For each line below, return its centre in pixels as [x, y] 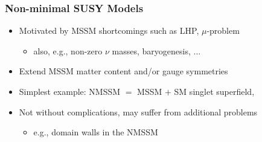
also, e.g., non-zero [68, 50]
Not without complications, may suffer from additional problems [138, 111]
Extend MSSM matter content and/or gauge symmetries [123, 71]
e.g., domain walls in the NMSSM [96, 132]
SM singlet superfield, [214, 91]
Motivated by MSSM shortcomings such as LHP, [109, 31]
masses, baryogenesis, [151, 50]
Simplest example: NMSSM [70, 91]
